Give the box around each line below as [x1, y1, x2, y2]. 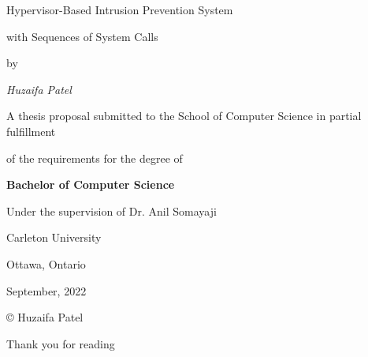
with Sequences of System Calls [6, 28, 158, 44]
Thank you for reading [6, 335, 115, 351]
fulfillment [6, 122, 56, 139]
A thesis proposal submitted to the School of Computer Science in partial [6, 107, 362, 124]
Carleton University [6, 229, 102, 246]
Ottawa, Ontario [6, 255, 86, 272]
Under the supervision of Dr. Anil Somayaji [6, 202, 217, 219]
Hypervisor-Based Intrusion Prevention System [6, 2, 233, 17]
